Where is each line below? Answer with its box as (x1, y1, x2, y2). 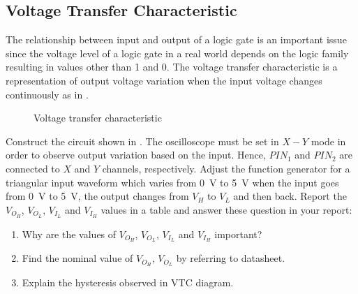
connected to (6, 161, 60, 175)
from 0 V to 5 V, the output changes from (6, 189, 189, 203)
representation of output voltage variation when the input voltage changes (6, 73, 322, 87)
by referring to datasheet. (176, 251, 285, 265)
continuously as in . (6, 87, 89, 101)
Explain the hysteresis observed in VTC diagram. (22, 275, 234, 290)
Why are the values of (22, 226, 117, 241)
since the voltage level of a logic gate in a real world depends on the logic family (6, 45, 349, 60)
